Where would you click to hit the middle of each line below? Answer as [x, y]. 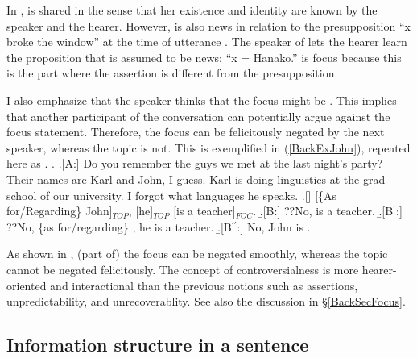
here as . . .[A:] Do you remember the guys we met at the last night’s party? [195, 163]
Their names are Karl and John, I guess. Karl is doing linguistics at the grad [196, 179]
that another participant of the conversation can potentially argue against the [198, 116]
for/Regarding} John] [60, 211]
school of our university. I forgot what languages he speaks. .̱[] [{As [172, 195]
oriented [27, 285]
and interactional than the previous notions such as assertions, [204, 285]
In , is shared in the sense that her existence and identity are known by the [192, 10]
